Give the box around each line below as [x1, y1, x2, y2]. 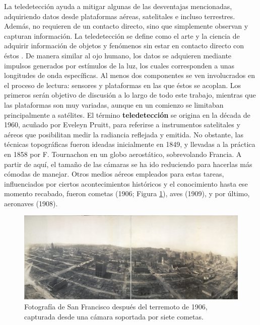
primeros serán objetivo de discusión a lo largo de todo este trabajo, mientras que [4, 90, 256, 100]
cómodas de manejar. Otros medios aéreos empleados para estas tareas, [4, 169, 224, 179]
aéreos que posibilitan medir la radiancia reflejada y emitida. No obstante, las [4, 129, 243, 139]
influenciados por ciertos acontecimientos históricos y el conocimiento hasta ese [4, 178, 248, 189]
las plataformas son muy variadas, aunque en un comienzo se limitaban [4, 99, 224, 110]
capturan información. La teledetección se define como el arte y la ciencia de [4, 30, 240, 41]
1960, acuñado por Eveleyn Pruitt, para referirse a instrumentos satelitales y [4, 119, 240, 130]
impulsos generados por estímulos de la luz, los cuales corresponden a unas [4, 60, 234, 70]
